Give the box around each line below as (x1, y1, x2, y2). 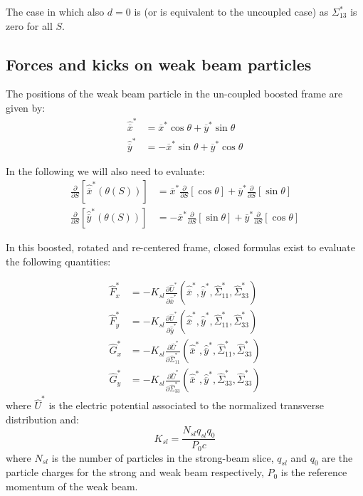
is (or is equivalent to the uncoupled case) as (134, 4, 329, 19)
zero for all (6, 18, 53, 33)
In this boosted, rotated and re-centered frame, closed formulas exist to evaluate (6, 240, 355, 255)
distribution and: (6, 411, 79, 426)
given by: (6, 100, 46, 115)
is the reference (280, 465, 347, 480)
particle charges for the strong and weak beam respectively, (6, 465, 264, 480)
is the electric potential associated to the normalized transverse (48, 398, 325, 413)
